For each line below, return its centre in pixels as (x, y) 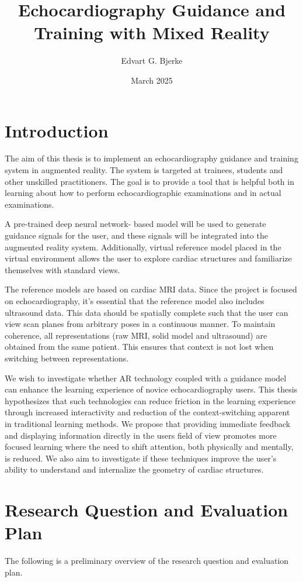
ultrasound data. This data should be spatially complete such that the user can (147, 312)
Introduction (57, 130)
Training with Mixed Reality (152, 32)
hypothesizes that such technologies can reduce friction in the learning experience (150, 400)
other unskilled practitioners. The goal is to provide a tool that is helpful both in (149, 181)
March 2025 (152, 80)
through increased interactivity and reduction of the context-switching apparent (147, 412)
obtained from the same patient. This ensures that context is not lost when (139, 347)
